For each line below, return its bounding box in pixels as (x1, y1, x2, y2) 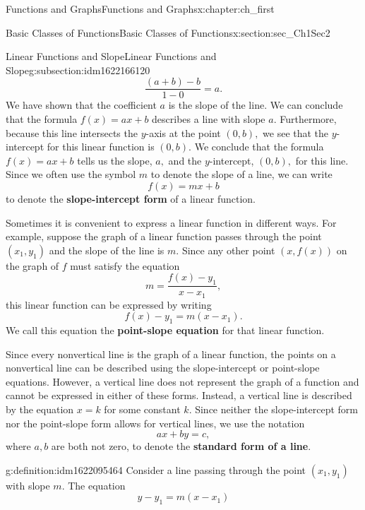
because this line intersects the (6, 125, 138, 140)
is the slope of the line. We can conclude (168, 97, 343, 112)
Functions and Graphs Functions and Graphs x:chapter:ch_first (6, 1, 275, 16)
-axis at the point (145, 125, 221, 140)
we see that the (263, 125, 329, 140)
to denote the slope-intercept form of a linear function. (6, 191, 256, 206)
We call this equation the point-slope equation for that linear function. (6, 323, 325, 338)
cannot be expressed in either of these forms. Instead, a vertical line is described (6, 388, 352, 403)
